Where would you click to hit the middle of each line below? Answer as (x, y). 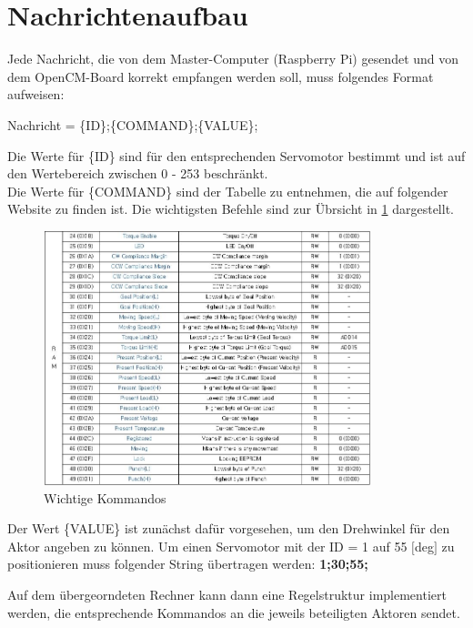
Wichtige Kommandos (105, 497)
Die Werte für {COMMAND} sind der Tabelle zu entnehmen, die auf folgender (228, 191)
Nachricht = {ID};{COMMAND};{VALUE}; (133, 124)
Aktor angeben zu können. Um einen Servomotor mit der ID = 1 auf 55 (207, 546)
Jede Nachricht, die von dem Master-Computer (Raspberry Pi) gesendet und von (233, 59)
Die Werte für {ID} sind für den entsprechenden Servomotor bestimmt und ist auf (236, 155)
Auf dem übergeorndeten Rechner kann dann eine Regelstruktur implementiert (227, 595)
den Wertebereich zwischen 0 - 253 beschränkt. (138, 173)
